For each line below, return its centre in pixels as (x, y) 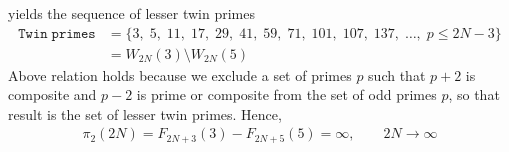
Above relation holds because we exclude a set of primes (180, 74)
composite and (52, 94)
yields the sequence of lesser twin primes (131, 13)
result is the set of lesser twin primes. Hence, (145, 113)
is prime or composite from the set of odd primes (286, 94)
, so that (474, 94)
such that (397, 74)
